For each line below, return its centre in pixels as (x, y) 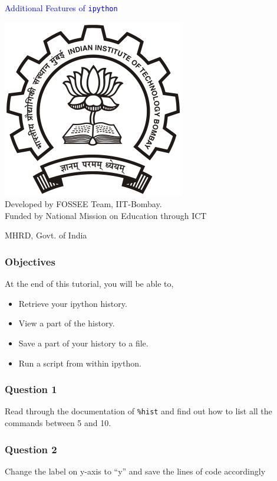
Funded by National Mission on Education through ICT (106, 215)
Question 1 (31, 389)
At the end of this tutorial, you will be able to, (89, 284)
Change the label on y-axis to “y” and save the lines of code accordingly (135, 471)
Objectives (30, 261)
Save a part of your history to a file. (83, 343)
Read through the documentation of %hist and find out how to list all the (138, 411)
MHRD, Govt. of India (46, 235)
